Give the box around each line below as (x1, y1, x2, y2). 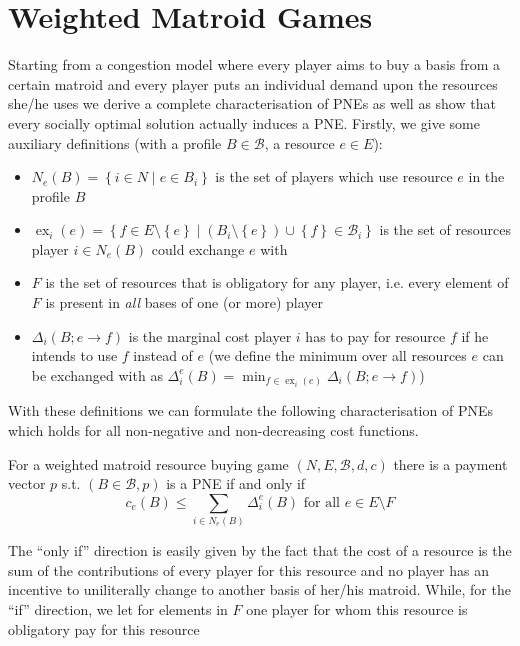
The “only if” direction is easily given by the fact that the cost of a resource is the (8, 540, 512, 561)
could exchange (151, 238, 245, 259)
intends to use (31, 345, 118, 366)
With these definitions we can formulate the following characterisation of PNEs (8, 400, 493, 421)
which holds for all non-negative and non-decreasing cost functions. (8, 419, 419, 440)
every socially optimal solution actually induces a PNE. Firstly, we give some (8, 112, 480, 133)
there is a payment (393, 453, 508, 474)
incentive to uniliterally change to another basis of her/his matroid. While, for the (8, 579, 511, 600)
